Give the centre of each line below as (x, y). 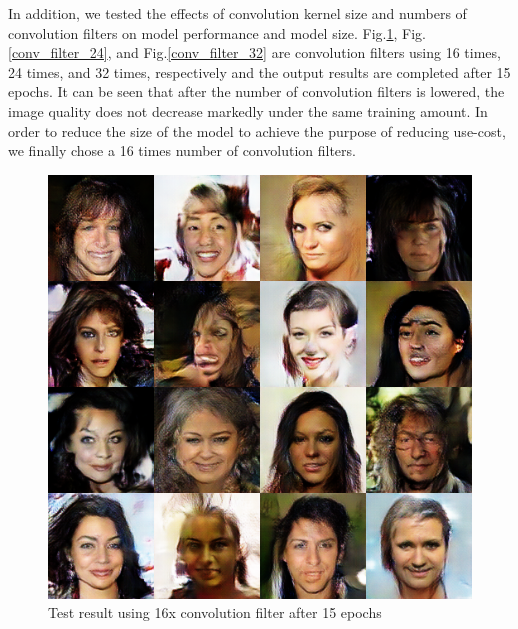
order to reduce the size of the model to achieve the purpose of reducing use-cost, (257, 130)
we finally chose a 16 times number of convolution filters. (182, 150)
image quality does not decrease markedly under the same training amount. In (248, 110)
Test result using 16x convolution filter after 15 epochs (215, 612)
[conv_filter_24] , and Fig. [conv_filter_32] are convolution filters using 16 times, (254, 52)
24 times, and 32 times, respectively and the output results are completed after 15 (259, 71)
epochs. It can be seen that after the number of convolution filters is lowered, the (256, 91)
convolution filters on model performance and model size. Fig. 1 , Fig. (217, 32)
